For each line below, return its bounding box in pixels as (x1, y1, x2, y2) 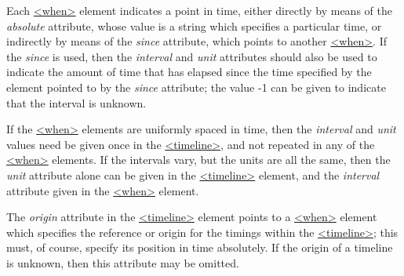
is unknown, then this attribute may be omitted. (6, 254, 239, 271)
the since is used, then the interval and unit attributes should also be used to (6, 48, 377, 64)
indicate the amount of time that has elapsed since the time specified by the (6, 64, 372, 80)
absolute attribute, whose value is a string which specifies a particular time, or (6, 17, 382, 34)
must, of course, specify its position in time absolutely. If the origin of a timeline (6, 239, 393, 256)
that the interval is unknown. (6, 94, 147, 111)
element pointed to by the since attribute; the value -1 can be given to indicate (6, 78, 386, 95)
